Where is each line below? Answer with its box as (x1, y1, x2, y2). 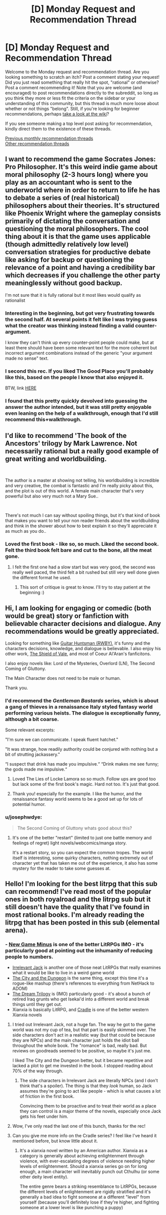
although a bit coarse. (5, 716, 59, 723)
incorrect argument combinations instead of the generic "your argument (5, 350, 153, 356)
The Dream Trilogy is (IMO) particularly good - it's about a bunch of (12, 991, 151, 997)
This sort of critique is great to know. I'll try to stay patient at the (19, 584, 151, 590)
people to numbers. (5, 953, 54, 960)
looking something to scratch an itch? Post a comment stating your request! (5, 74, 160, 80)
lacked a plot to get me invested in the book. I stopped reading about (12, 1063, 153, 1069)
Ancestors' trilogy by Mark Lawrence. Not (5, 439, 138, 447)
